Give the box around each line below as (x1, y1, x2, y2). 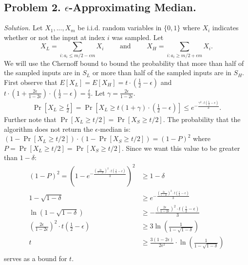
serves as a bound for (4, 253, 67, 264)
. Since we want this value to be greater (122, 143, 240, 153)
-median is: (97, 123, 131, 134)
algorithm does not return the (4, 123, 93, 134)
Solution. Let (4, 22, 43, 33)
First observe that (4, 77, 57, 87)
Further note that (4, 114, 57, 124)
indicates (212, 22, 239, 33)
